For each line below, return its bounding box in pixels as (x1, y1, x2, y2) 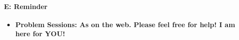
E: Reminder (4, 1, 48, 11)
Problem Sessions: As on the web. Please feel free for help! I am (15, 19, 235, 29)
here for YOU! (15, 29, 66, 39)
